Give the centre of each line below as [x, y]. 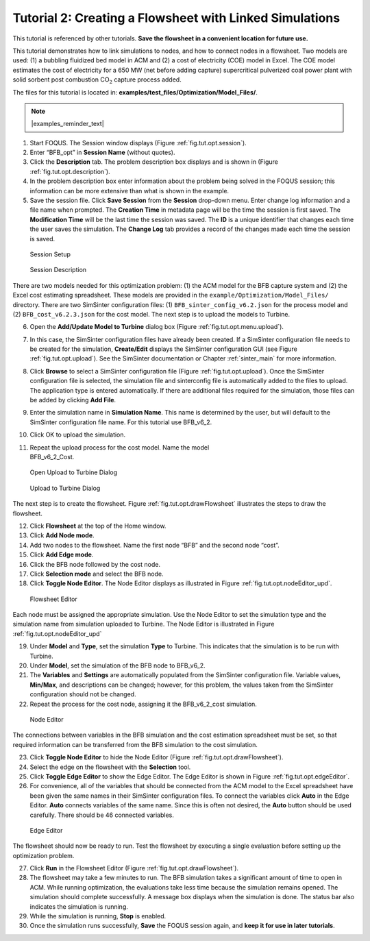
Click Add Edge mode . [62, 554]
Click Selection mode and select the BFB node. [97, 574]
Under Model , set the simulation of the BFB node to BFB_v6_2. [118, 665]
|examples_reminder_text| [67, 124]
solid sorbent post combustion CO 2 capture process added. [97, 80]
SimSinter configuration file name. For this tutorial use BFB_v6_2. [121, 422]
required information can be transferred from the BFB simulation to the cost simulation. [135, 744]
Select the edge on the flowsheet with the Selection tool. [110, 767]
